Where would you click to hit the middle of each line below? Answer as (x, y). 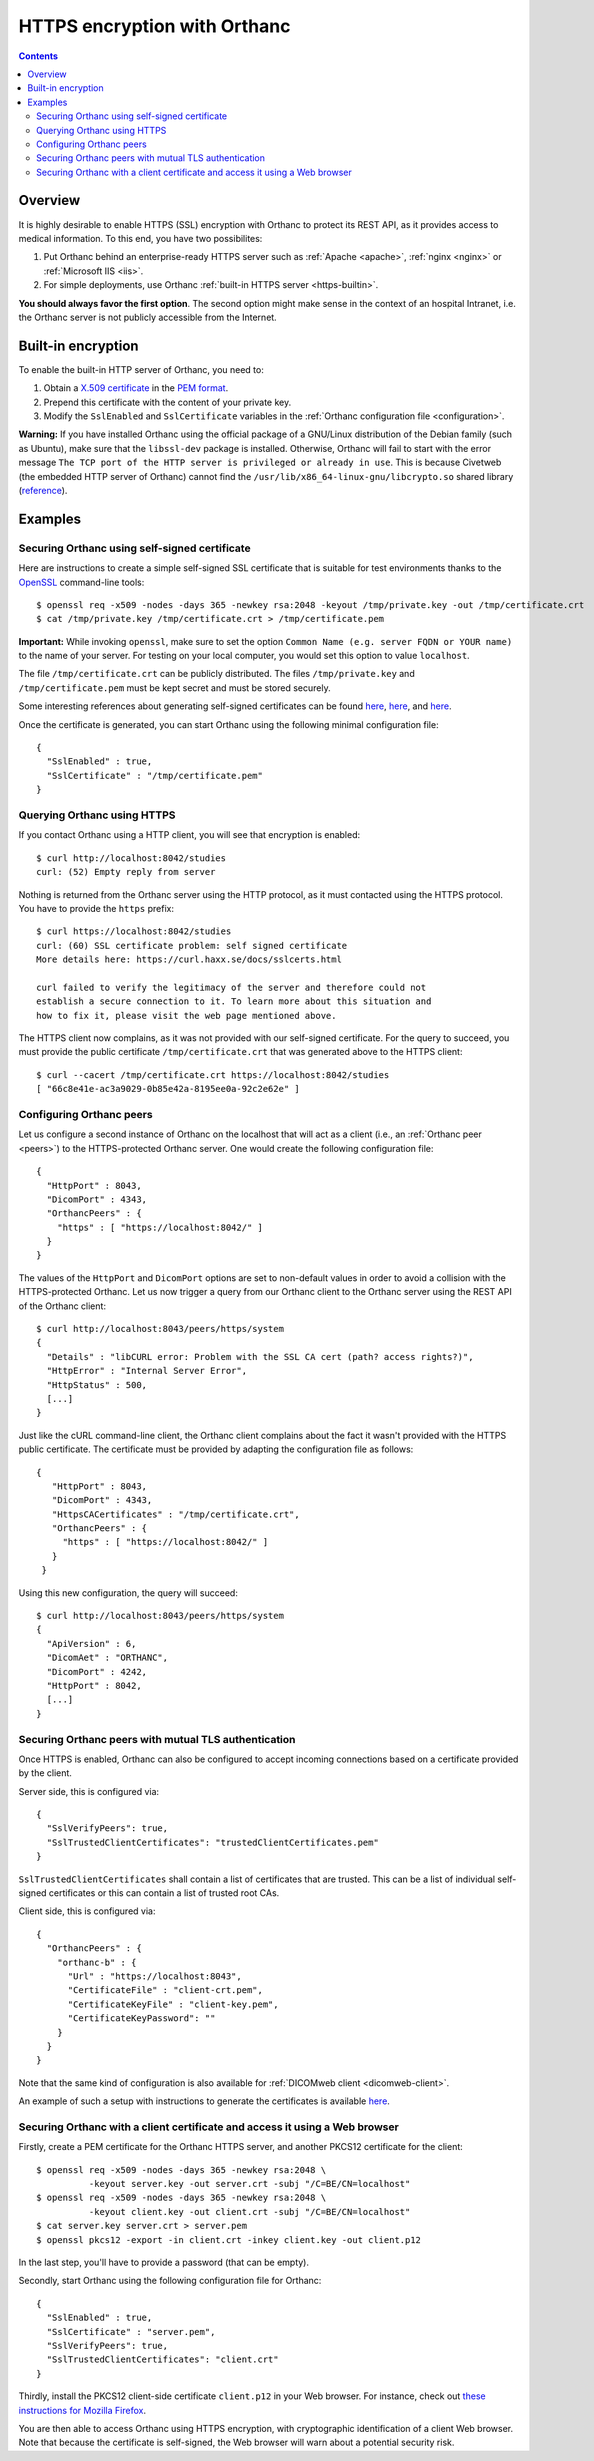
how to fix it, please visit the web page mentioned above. (186, 1015)
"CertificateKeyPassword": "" (141, 2018)
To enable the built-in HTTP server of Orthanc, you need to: (141, 369)
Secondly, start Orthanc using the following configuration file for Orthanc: (170, 2281)
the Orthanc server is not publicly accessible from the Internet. (147, 317)
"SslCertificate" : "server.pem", (131, 2331)
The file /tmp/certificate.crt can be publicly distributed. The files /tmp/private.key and (216, 674)
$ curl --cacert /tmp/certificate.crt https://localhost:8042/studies (213, 1074)
